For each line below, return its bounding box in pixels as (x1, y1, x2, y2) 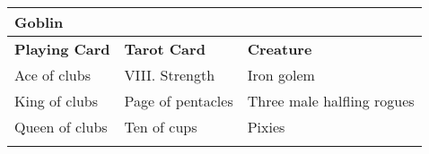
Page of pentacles (124, 90, 233, 111)
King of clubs (14, 90, 98, 111)
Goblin (14, 12, 64, 32)
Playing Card (14, 38, 110, 59)
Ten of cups (124, 116, 197, 137)
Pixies (247, 116, 285, 137)
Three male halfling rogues (247, 90, 415, 111)
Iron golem (247, 64, 315, 85)
